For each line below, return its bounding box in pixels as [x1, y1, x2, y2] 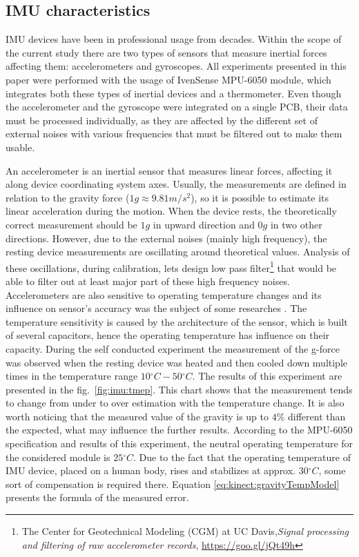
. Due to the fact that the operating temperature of [133, 449, 351, 464]
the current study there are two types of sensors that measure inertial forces [6, 45, 327, 59]
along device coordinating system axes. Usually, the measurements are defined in [6, 177, 347, 191]
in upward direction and [153, 217, 255, 231]
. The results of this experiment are [192, 369, 342, 383]
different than [288, 409, 346, 423]
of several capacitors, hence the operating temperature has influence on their [6, 328, 330, 342]
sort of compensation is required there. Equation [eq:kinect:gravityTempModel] [6, 476, 340, 491]
